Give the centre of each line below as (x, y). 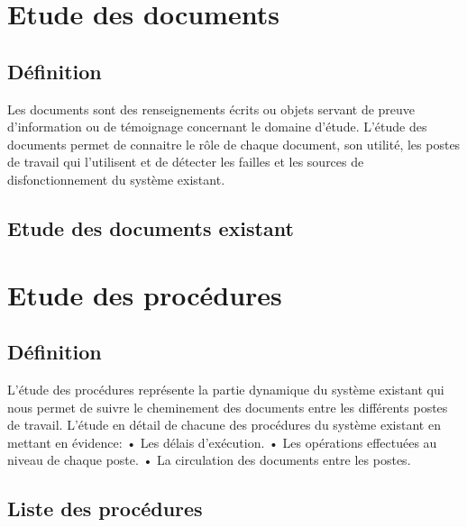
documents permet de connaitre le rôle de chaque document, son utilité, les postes (234, 144)
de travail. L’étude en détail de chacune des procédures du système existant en (224, 425)
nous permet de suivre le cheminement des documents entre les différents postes (228, 407)
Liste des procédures (105, 509)
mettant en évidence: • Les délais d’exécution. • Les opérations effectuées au (222, 442)
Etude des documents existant (151, 227)
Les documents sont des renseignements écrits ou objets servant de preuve (211, 109)
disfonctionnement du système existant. (116, 179)
